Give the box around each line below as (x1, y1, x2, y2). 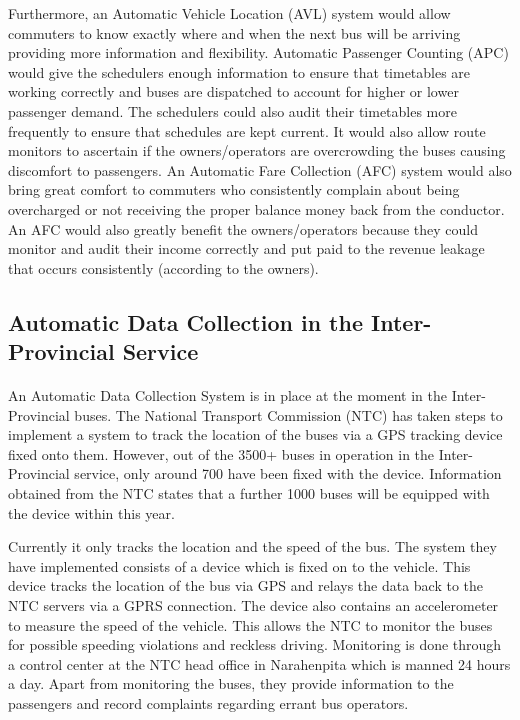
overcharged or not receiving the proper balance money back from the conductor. (8, 198, 505, 219)
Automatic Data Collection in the (8, 306, 363, 337)
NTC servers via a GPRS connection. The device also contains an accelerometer (8, 595, 499, 616)
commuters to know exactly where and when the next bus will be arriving (8, 22, 461, 43)
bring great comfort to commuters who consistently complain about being (8, 179, 460, 200)
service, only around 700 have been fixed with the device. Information (74, 463, 502, 484)
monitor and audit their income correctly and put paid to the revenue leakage (8, 238, 485, 259)
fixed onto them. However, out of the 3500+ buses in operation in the (8, 443, 435, 464)
